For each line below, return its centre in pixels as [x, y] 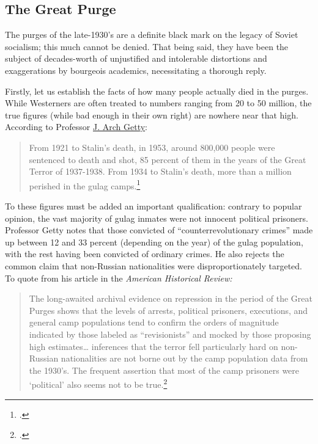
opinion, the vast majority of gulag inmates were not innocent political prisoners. [157, 218]
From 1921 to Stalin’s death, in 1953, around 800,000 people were [152, 147]
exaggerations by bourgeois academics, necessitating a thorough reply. [136, 70]
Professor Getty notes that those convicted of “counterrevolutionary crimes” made [159, 230]
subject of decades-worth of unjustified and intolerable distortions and [136, 58]
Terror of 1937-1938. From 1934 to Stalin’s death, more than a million [160, 171]
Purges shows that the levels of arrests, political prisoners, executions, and [168, 310]
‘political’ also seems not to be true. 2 [98, 383]
